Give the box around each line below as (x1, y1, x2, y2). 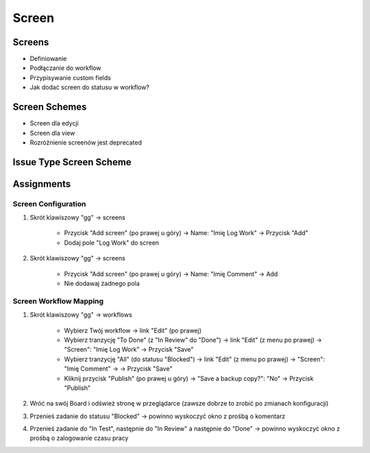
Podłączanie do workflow (29, 64, 102, 72)
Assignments (12, 178, 71, 190)
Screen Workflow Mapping (12, 296, 104, 306)
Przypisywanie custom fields (29, 73, 111, 82)
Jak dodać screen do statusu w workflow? (29, 83, 150, 92)
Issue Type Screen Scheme (12, 156, 132, 168)
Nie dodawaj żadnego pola (64, 280, 140, 288)
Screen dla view (29, 129, 75, 137)
